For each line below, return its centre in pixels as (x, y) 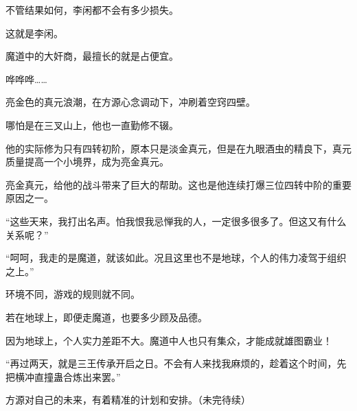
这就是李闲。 (34, 33)
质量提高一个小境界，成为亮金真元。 (87, 162)
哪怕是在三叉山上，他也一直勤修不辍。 (92, 125)
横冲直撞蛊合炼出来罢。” (68, 376)
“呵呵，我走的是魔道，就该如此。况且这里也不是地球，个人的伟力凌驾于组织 (176, 258)
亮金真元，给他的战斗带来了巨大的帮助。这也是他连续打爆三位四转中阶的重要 (178, 184)
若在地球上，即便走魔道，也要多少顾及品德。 (106, 317)
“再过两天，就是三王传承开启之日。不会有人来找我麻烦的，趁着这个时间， (171, 363)
